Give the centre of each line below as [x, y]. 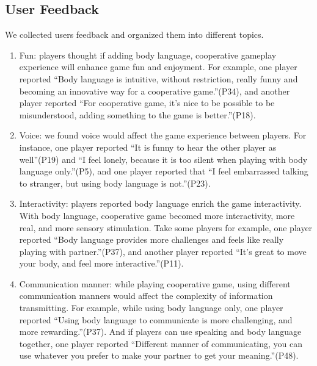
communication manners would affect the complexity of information [146, 296]
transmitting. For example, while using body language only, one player [151, 308]
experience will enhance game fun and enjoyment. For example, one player [158, 67]
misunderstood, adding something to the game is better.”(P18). [137, 114]
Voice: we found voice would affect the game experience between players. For [163, 135]
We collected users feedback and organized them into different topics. [134, 34]
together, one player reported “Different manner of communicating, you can [161, 343]
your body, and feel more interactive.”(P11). [101, 263]
